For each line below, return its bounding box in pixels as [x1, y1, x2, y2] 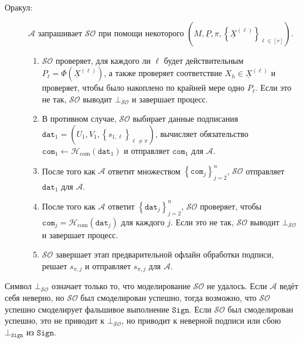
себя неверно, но [5, 291, 64, 303]
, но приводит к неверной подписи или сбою [121, 314, 281, 327]
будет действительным [164, 54, 244, 66]
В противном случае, [42, 112, 117, 125]
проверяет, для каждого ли [56, 54, 151, 66]
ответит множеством [108, 164, 181, 177]
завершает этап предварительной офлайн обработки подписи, [56, 248, 274, 260]
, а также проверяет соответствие [104, 67, 222, 79]
